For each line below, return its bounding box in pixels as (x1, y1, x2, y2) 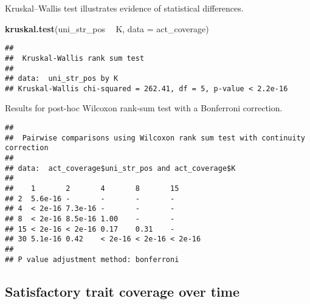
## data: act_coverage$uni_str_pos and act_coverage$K (5, 164, 236, 173)
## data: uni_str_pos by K (5, 74, 119, 83)
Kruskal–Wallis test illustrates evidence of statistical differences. (5, 2, 244, 14)
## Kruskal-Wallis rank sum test (5, 54, 145, 63)
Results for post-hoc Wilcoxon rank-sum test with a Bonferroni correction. (5, 102, 283, 114)
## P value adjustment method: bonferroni (5, 255, 179, 264)
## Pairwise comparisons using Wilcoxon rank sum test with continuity (5, 133, 305, 142)
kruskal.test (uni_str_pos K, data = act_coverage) (5, 22, 209, 35)
